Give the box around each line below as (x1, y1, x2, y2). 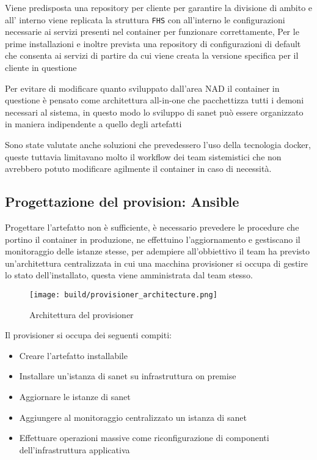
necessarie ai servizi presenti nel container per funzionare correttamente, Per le (5, 25, 299, 38)
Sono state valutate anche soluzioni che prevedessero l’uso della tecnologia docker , (5, 138, 311, 150)
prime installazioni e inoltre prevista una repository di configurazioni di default (5, 37, 301, 50)
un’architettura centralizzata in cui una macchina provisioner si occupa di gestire (5, 256, 308, 269)
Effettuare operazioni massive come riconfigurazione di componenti (19, 431, 269, 444)
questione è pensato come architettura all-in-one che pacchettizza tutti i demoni (5, 94, 304, 106)
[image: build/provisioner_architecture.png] (29, 290, 217, 299)
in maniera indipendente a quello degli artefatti (5, 117, 182, 130)
